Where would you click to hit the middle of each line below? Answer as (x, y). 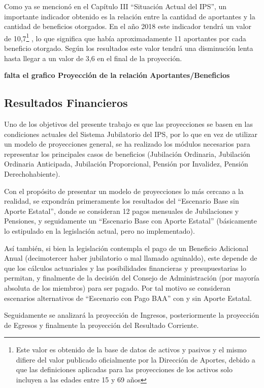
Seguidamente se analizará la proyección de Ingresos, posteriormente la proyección (132, 315)
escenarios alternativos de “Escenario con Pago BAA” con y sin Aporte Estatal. (128, 298)
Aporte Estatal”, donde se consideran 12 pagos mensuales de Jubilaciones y (122, 211)
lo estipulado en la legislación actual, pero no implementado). (100, 230)
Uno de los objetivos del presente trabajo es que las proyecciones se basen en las (128, 124)
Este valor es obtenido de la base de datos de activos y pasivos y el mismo (131, 350)
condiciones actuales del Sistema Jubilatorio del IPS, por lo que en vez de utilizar (131, 134)
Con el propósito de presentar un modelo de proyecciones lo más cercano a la (124, 191)
